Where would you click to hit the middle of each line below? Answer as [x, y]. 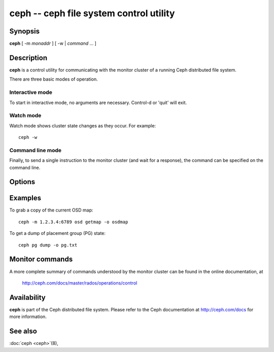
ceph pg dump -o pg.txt [48, 245]
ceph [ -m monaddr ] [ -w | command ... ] [53, 44]
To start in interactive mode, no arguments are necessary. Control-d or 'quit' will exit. [98, 102]
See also [23, 331]
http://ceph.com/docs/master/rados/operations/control [80, 283]
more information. [28, 316]
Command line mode [36, 150]
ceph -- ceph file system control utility [92, 13]
